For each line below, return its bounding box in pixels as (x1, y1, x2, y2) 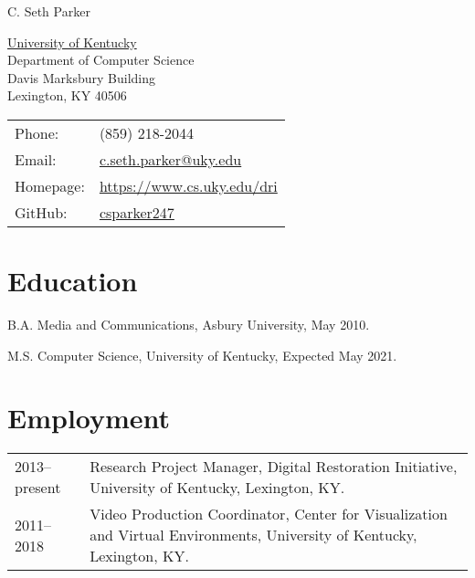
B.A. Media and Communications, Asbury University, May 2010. (7, 315, 370, 334)
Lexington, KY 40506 (7, 86, 127, 105)
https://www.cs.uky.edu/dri (99, 174, 278, 196)
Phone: (15, 121, 59, 143)
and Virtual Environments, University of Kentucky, (90, 524, 417, 546)
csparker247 (99, 201, 174, 223)
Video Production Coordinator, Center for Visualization (90, 503, 448, 525)
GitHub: (15, 201, 68, 223)
